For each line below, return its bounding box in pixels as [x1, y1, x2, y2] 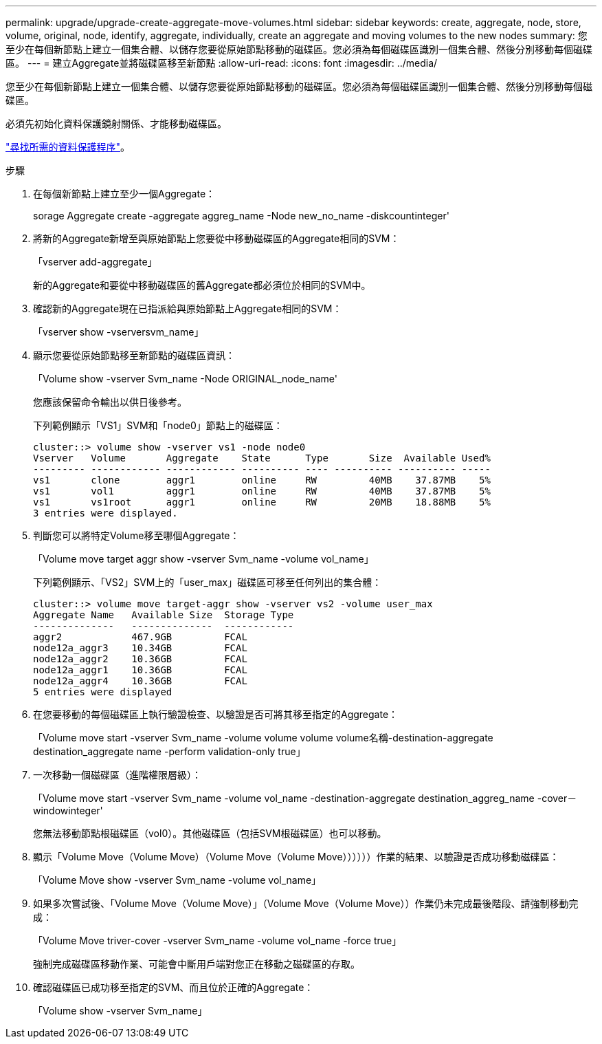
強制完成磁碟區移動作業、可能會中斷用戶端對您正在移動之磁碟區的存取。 [33, 958, 360, 970]
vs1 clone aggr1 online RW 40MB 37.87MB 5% [33, 475, 491, 486]
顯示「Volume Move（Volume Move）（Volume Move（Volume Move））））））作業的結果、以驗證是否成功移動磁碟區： [33, 851, 559, 862]
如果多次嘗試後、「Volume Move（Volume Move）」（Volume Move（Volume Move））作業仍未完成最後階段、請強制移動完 [33, 898, 579, 909]
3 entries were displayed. [33, 508, 178, 519]
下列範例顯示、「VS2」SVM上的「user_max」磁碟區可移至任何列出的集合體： [33, 576, 382, 588]
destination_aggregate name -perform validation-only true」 [33, 746, 306, 757]
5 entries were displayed [33, 686, 172, 697]
